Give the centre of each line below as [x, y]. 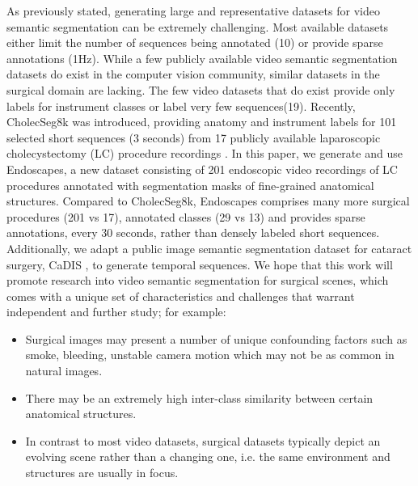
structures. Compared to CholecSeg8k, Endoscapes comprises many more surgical [208, 201]
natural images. [64, 371]
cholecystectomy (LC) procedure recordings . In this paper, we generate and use [205, 153]
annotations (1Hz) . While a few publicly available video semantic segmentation [202, 58]
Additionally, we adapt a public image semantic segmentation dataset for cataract [209, 248]
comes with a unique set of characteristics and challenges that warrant [181, 296]
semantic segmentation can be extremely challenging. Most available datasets [198, 26]
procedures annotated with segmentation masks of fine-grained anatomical [190, 185]
